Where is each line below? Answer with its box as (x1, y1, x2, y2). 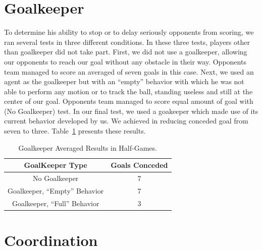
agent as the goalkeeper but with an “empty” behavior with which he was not (4, 76, 244, 87)
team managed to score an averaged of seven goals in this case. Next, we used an (4, 66, 254, 77)
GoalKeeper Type (24, 160, 87, 170)
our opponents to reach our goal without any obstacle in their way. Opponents (4, 56, 246, 67)
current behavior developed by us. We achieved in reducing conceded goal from (4, 115, 248, 126)
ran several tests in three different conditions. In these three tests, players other (4, 36, 250, 47)
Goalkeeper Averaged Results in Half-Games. (18, 142, 157, 153)
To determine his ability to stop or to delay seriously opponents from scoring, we (4, 27, 254, 37)
